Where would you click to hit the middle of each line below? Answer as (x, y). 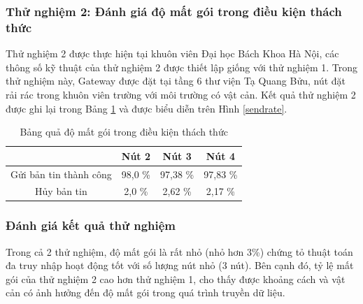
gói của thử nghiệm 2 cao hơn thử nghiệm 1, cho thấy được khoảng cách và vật (176, 278)
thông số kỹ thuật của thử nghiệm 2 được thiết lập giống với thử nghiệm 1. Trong (181, 67)
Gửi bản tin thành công (61, 174)
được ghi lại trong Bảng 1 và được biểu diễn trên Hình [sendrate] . (147, 108)
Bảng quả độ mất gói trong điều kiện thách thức (124, 132)
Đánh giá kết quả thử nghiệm (91, 225)
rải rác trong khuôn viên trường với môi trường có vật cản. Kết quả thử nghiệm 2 (181, 94)
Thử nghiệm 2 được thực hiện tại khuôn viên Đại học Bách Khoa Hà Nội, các (172, 53)
